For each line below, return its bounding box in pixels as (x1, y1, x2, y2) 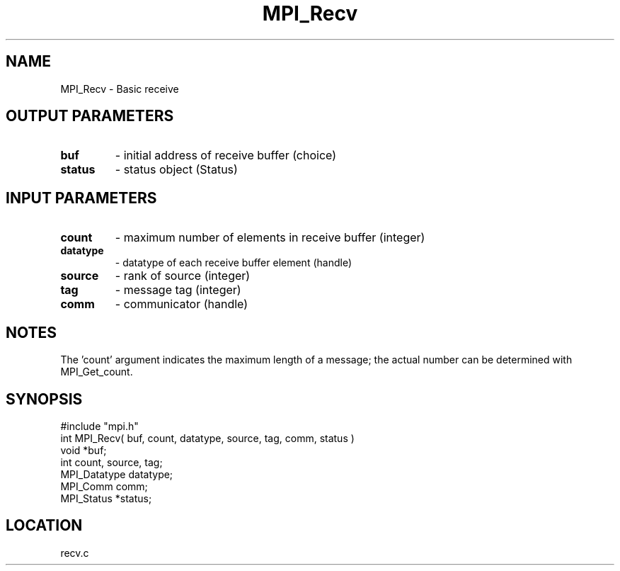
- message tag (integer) (115, 283, 241, 298)
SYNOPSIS (6, 390, 83, 408)
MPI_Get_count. (60, 366, 133, 378)
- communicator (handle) (115, 297, 248, 312)
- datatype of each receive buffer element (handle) (115, 256, 352, 269)
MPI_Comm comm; (60, 480, 148, 492)
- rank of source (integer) (115, 268, 251, 283)
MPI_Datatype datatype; (60, 468, 173, 480)
